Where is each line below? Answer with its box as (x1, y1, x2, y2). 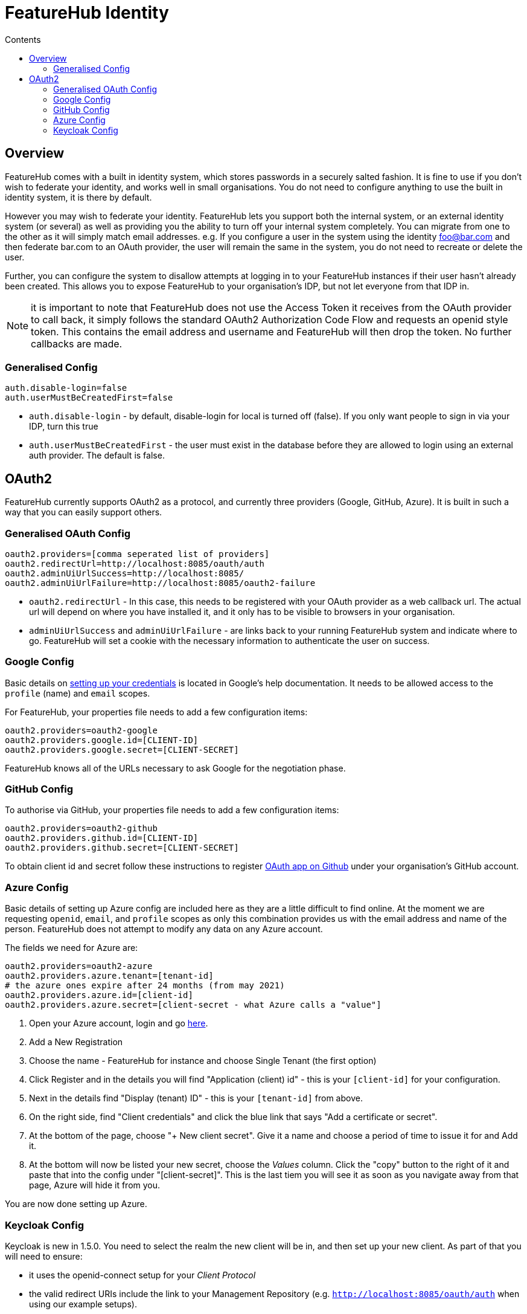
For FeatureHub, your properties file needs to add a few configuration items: (5, 706, 308, 717)
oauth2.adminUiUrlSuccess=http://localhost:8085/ (5, 568, 244, 578)
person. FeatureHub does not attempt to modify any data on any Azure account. (5, 924, 323, 935)
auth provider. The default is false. (29, 450, 165, 461)
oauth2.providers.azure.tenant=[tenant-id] (5, 971, 214, 981)
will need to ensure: (5, 1251, 83, 1261)
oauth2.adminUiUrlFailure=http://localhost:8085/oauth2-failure (5, 578, 316, 588)
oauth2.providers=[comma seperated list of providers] (5, 549, 270, 559)
